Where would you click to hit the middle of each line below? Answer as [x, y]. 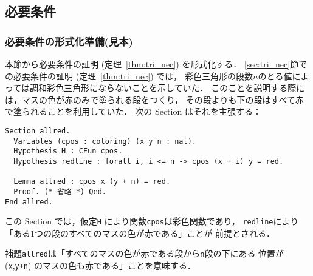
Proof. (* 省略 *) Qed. [60, 191]
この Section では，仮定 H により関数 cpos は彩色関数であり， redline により [152, 221]
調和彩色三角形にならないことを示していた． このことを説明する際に [167, 88]
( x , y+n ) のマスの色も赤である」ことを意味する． [100, 265]
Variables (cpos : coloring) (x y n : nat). [105, 141]
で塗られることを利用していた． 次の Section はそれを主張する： [133, 111]
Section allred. [38, 131]
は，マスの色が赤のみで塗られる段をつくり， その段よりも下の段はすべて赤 [154, 99]
